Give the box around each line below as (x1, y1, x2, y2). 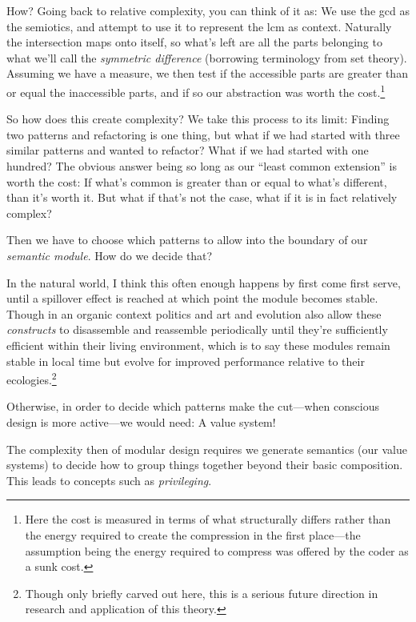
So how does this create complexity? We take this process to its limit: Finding (6, 110, 390, 127)
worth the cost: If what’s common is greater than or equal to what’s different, (6, 173, 387, 190)
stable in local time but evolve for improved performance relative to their (6, 352, 365, 369)
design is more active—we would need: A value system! (6, 413, 276, 430)
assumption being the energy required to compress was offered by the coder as (25, 542, 409, 559)
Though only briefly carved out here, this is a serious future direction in (25, 584, 378, 601)
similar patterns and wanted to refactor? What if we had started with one (6, 142, 369, 159)
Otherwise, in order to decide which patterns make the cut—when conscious (6, 398, 379, 415)
